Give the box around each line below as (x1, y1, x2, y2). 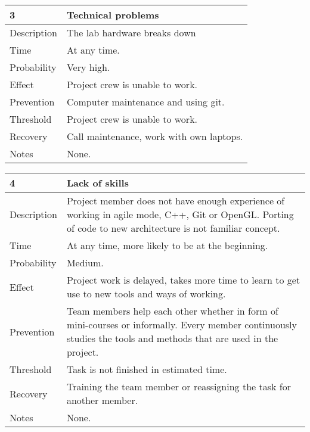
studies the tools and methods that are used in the (66, 331, 278, 345)
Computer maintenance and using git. (66, 95, 225, 108)
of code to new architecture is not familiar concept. (66, 221, 280, 235)
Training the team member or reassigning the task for (66, 380, 291, 393)
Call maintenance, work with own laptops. (66, 129, 243, 143)
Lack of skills (66, 176, 129, 189)
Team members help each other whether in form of (66, 304, 278, 318)
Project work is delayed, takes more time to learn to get (66, 273, 300, 287)
